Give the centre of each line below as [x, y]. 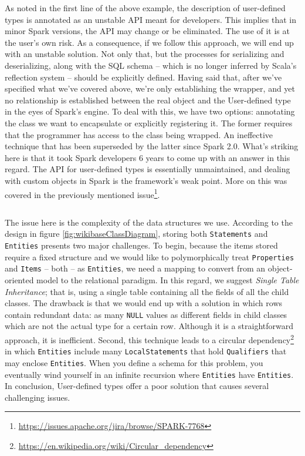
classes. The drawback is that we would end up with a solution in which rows [144, 303]
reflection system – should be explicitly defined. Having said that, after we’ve [143, 77]
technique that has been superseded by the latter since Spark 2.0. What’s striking [152, 146]
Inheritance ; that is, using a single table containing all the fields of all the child [147, 291]
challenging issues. [38, 397]
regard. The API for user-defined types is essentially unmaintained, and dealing [148, 169]
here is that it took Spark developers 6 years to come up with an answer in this [148, 157]
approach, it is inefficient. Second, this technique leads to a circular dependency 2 [150, 339]
